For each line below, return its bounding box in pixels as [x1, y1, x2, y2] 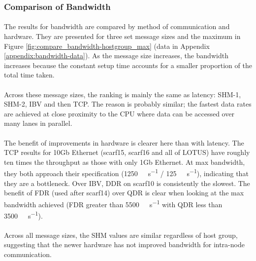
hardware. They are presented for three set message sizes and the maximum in [4, 31, 241, 41]
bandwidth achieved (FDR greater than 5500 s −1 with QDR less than [4, 197, 223, 209]
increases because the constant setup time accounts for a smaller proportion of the [4, 60, 252, 70]
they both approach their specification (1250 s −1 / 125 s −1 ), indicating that [4, 167, 249, 178]
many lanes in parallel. [4, 118, 72, 128]
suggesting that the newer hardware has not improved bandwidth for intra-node [4, 239, 245, 250]
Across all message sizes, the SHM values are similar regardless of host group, [4, 229, 238, 240]
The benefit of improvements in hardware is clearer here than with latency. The [4, 137, 244, 148]
